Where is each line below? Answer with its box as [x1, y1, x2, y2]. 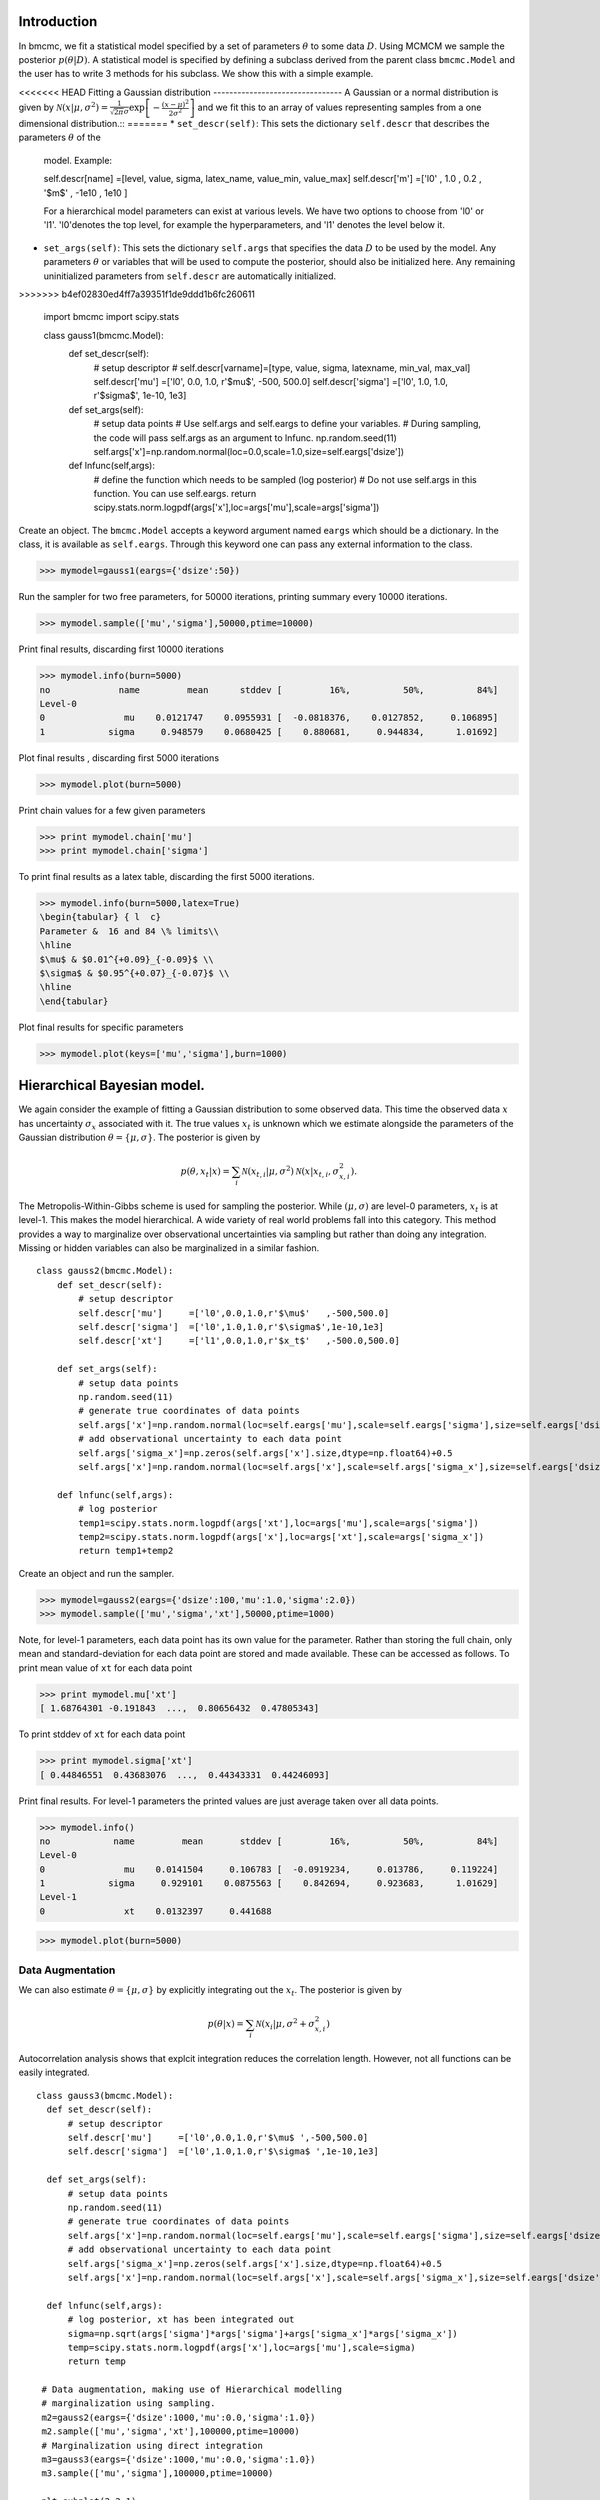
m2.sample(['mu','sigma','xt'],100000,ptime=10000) [41, 2426, 300, 2437]
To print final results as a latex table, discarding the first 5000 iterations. [18, 871, 315, 883]
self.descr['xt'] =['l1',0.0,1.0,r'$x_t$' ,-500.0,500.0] [78, 1335, 400, 1347]
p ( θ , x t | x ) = [180, 1166, 230, 1179]
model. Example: [43, 154, 113, 166]
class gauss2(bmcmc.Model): [36, 1265, 174, 1277]
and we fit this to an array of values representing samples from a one [197, 101, 482, 114]
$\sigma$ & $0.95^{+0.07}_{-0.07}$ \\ [39, 967, 230, 979]
